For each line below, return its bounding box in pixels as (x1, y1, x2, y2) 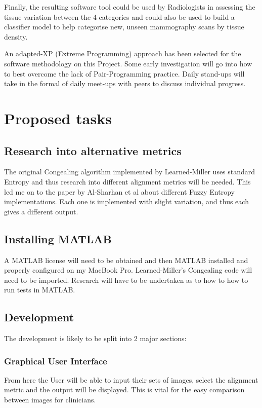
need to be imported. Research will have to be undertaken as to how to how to (4, 274, 248, 285)
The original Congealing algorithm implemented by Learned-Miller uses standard (4, 166, 255, 177)
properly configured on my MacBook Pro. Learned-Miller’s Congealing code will (4, 265, 252, 275)
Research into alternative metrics (4, 142, 182, 158)
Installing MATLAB (4, 231, 112, 246)
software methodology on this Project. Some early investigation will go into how (4, 58, 252, 68)
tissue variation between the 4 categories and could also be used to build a (4, 11, 235, 22)
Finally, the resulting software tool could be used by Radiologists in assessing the (4, 2, 255, 12)
